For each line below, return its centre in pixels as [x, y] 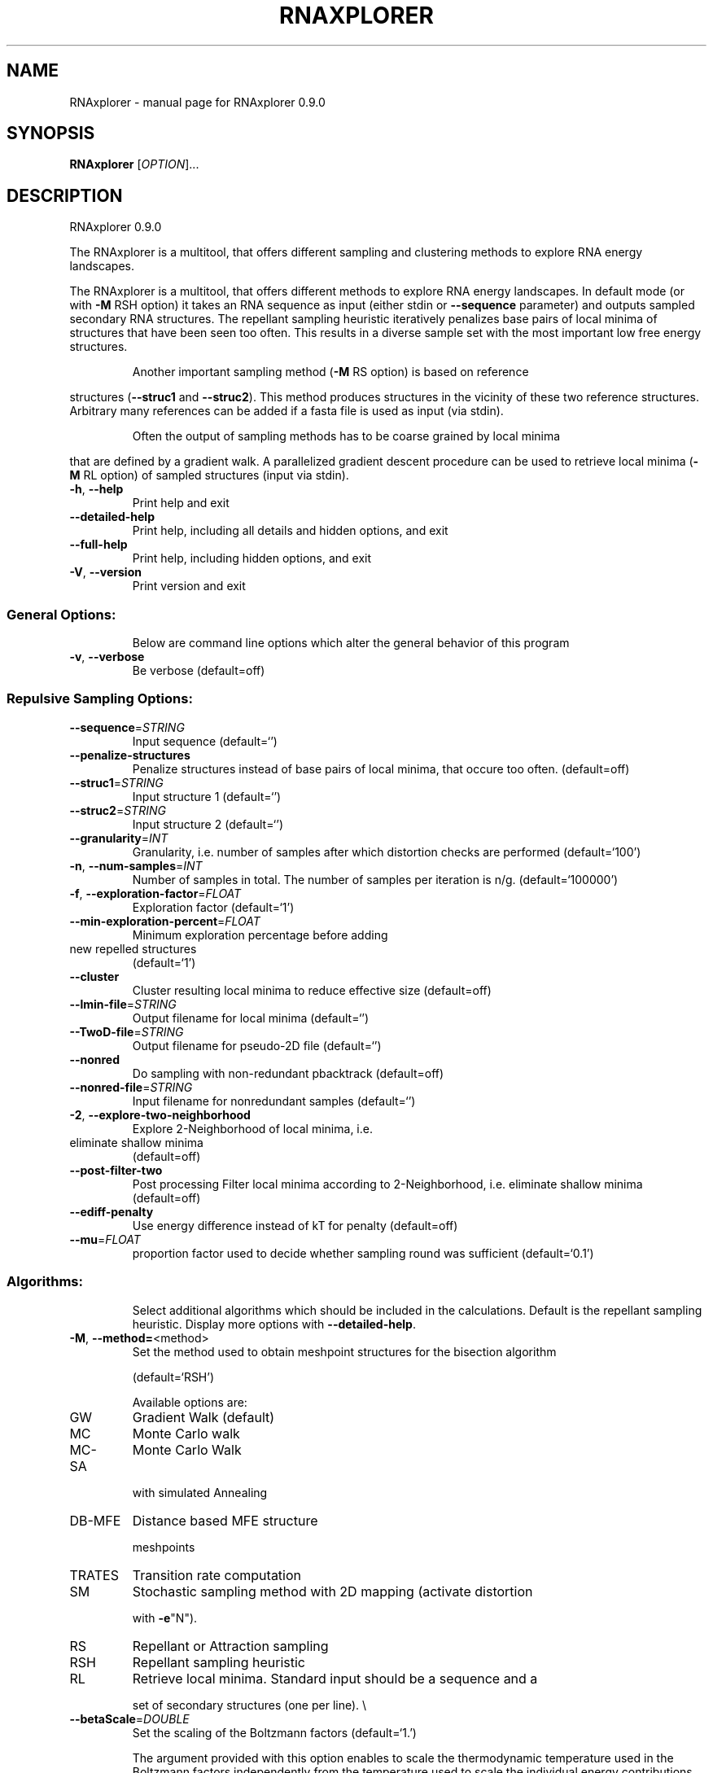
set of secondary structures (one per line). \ [249, 1705]
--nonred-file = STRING [131, 1087]
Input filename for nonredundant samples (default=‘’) [274, 1101]
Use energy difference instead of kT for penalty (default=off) [295, 1225]
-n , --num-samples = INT [136, 865]
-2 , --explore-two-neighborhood [160, 1114]
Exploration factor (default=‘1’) [213, 907]
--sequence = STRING [127, 727]
